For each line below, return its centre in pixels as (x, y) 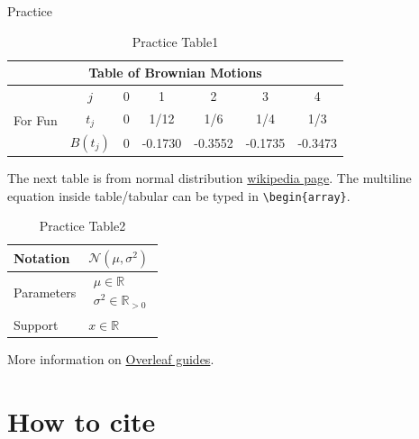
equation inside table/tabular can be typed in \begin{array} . (179, 195)
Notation (42, 258)
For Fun (36, 119)
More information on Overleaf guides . (111, 359)
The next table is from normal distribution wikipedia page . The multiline (209, 178)
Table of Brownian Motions (175, 73)
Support (36, 325)
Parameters (45, 293)
